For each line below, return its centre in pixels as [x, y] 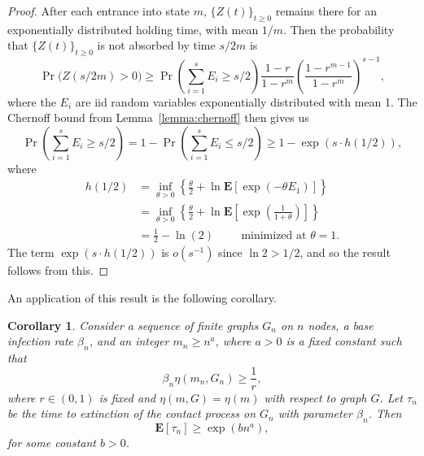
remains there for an [326, 11]
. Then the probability [339, 29]
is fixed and [127, 397]
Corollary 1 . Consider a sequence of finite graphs [133, 325]
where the [32, 101]
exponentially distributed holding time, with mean [133, 29]
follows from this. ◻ [58, 270]
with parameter [315, 413]
